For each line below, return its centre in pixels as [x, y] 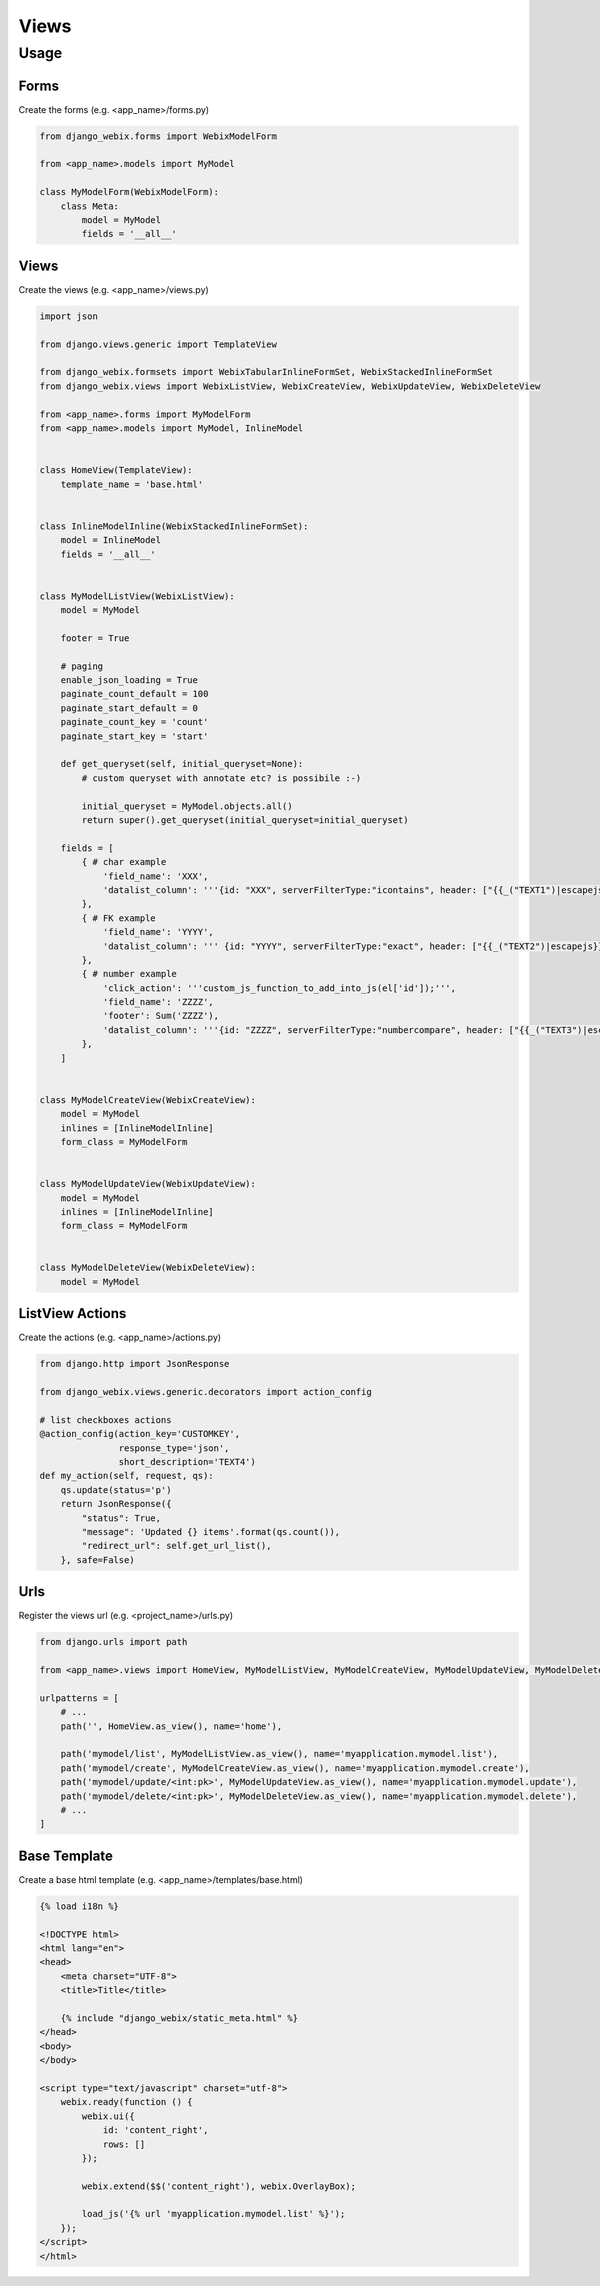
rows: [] [124, 2144]
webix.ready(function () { [127, 2102]
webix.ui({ [108, 2116]
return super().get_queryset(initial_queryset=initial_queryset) [245, 819]
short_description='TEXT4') [187, 1462]
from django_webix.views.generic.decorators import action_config [205, 1392]
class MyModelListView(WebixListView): [137, 596]
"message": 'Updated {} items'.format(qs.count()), [211, 1532]
